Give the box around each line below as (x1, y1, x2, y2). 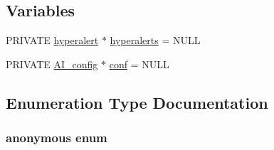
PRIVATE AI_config (6, 56, 98, 71)
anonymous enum (6, 129, 107, 146)
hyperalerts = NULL (110, 33, 201, 48)
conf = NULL (109, 56, 169, 71)
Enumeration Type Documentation (6, 91, 268, 113)
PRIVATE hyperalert (6, 33, 99, 48)
